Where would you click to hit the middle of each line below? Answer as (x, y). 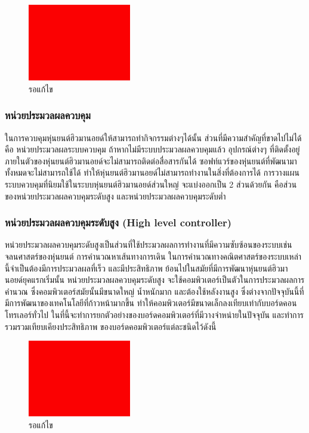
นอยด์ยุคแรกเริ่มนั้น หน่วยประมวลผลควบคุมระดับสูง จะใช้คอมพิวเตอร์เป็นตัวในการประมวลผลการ (155, 280)
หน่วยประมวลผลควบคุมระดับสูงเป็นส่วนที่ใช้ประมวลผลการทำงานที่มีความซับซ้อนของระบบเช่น (149, 244)
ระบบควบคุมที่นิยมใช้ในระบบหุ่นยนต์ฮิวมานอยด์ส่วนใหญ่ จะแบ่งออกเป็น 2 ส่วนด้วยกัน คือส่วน (151, 184)
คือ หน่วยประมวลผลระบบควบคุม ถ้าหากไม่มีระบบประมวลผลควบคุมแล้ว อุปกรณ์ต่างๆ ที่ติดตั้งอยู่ (152, 149)
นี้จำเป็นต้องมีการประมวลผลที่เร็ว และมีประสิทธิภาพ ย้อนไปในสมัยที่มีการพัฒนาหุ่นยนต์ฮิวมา (146, 268)
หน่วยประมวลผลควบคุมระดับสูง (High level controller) (118, 222)
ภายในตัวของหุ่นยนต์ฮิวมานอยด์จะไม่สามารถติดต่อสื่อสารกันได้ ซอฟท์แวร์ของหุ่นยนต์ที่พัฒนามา (151, 161)
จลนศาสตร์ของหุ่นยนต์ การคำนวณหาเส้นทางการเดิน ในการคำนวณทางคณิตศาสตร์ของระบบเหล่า (153, 256)
